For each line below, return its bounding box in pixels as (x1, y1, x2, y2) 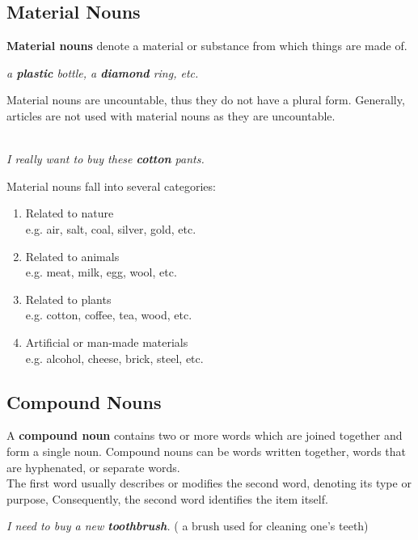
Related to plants (25, 290, 112, 307)
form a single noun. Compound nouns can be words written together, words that (6, 442, 407, 459)
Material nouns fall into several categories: (6, 177, 216, 194)
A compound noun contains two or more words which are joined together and (6, 427, 403, 444)
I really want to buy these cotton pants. (6, 150, 205, 167)
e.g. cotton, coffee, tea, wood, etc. (25, 306, 192, 323)
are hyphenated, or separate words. (6, 458, 180, 475)
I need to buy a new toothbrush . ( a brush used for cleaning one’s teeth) (6, 517, 369, 534)
